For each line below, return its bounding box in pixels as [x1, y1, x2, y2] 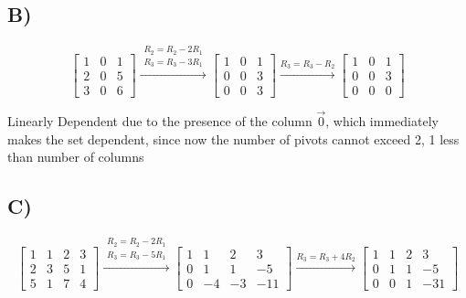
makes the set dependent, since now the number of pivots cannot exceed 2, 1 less [7, 129, 460, 148]
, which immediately [325, 112, 439, 131]
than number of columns [7, 147, 144, 166]
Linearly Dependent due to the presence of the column [7, 112, 312, 131]
